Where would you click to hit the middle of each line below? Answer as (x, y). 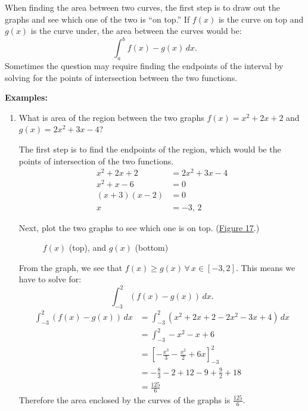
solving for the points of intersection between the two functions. (121, 77)
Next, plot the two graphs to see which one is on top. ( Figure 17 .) (139, 227)
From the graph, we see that (71, 267)
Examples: (26, 97)
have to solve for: (50, 279)
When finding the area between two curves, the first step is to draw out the (143, 7)
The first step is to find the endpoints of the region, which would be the (150, 149)
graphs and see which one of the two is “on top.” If (97, 19)
